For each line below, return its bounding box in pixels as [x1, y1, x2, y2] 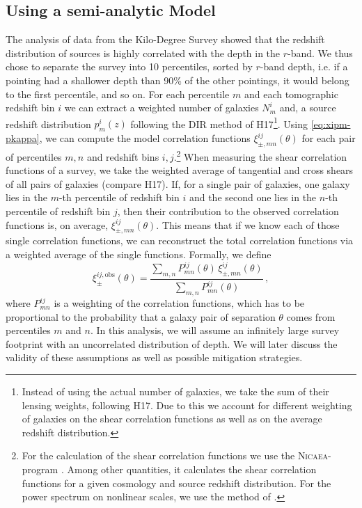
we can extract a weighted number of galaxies [64, 100, 259, 115]
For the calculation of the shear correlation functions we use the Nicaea [22, 448, 329, 463]
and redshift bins [86, 149, 159, 164]
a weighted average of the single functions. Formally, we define [6, 247, 271, 262]
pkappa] [6, 131, 40, 145]
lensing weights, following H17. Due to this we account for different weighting [22, 397, 352, 412]
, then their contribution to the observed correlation [117, 204, 339, 219]
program [22, 462, 58, 477]
